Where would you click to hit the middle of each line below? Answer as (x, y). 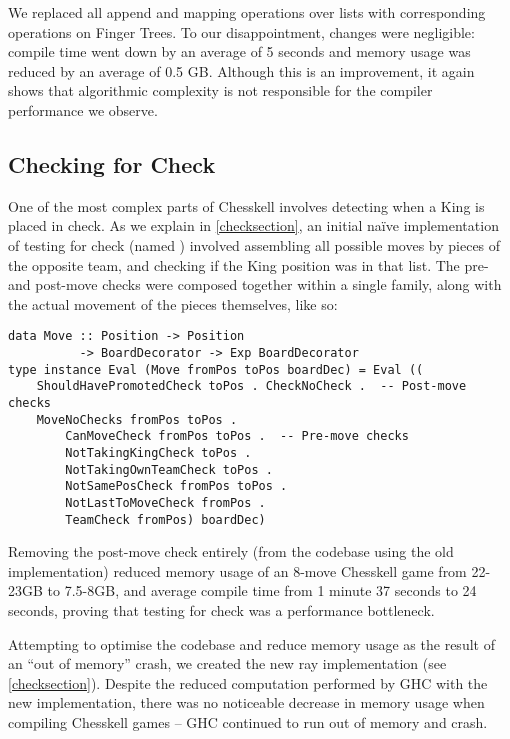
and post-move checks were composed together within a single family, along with (255, 284)
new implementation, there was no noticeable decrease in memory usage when (246, 702)
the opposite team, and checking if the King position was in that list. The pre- (248, 264)
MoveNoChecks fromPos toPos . (137, 419)
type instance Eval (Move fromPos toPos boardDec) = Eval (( (216, 369)
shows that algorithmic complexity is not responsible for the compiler (220, 90)
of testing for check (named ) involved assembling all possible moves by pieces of (254, 244)
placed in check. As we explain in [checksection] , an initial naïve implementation (253, 225)
